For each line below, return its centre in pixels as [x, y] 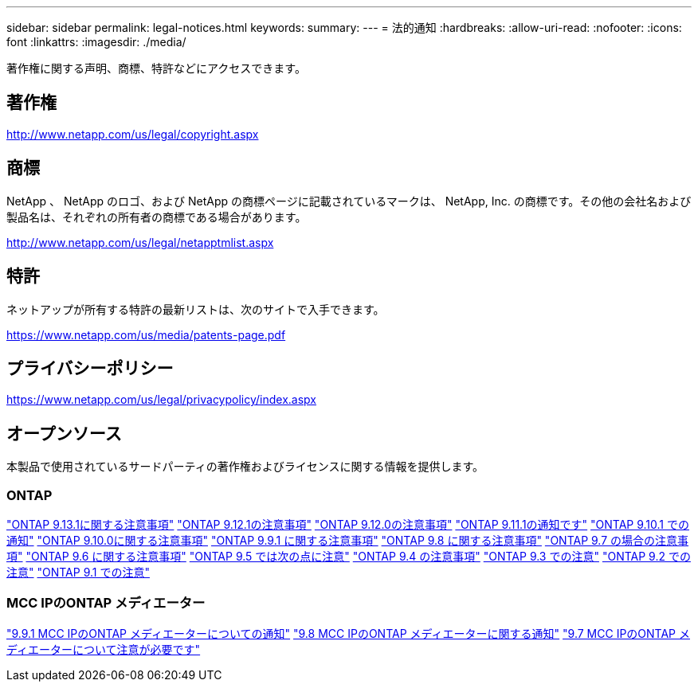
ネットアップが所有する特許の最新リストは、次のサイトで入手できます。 [196, 309]
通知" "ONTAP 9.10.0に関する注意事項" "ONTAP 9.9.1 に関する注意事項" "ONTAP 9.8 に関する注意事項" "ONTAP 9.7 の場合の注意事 [348, 540]
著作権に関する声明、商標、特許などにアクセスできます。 [156, 68]
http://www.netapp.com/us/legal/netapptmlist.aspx [140, 242]
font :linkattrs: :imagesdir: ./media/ [96, 42]
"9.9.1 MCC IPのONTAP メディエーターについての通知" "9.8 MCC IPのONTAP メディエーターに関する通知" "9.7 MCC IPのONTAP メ [348, 633]
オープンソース [64, 433]
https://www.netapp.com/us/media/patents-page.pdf [146, 334]
